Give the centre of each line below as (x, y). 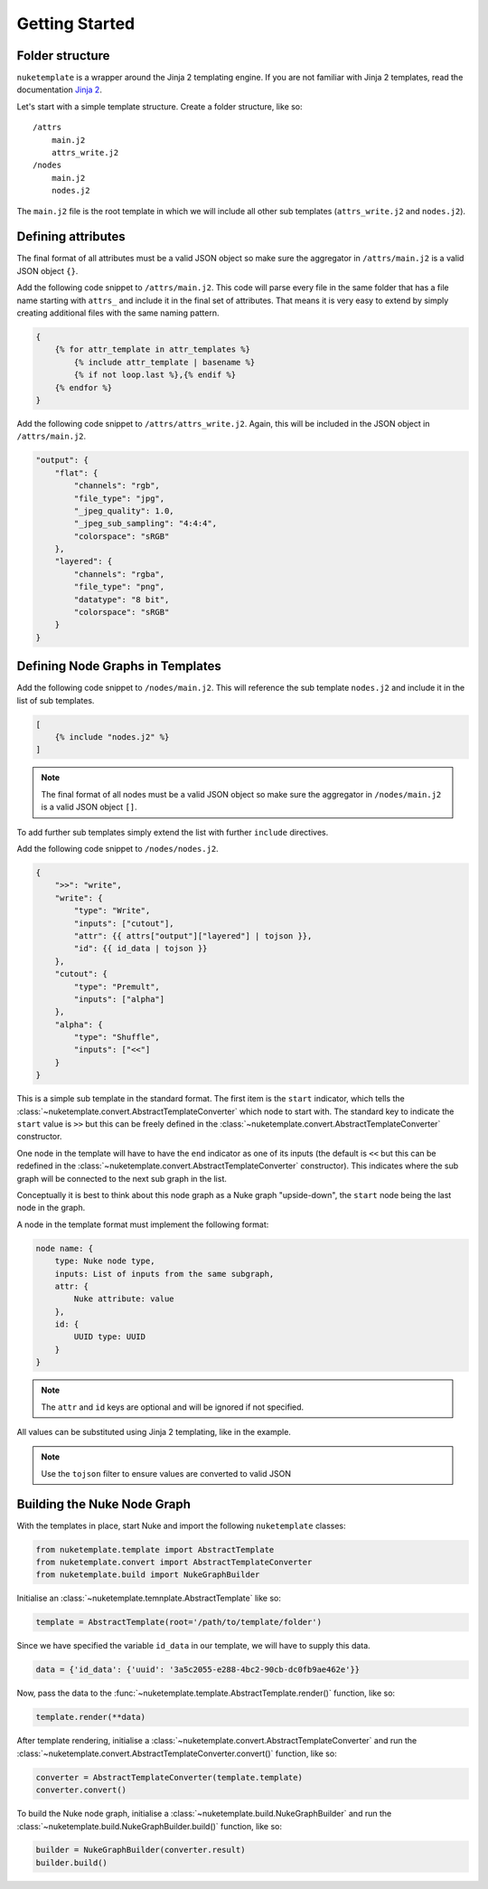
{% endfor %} (84, 387)
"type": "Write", (112, 911)
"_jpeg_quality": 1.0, (124, 510)
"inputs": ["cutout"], (124, 923)
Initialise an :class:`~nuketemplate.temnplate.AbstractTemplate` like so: (149, 1598)
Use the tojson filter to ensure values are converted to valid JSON (166, 1473)
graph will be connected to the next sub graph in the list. (122, 1178)
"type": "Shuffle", (117, 1037)
